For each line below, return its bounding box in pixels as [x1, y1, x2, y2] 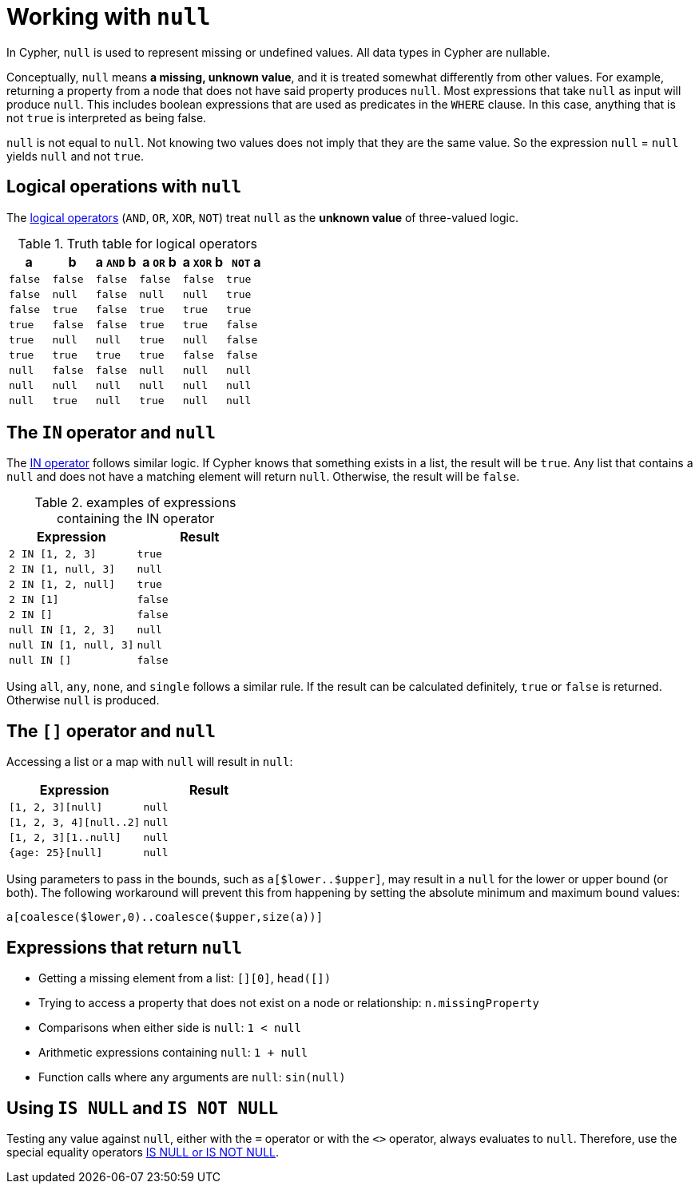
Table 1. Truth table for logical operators [18, 235, 258, 252]
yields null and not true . [6, 149, 144, 163]
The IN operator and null [6, 422, 216, 443]
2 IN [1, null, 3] [9, 563, 116, 576]
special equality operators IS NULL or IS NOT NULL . [6, 1144, 280, 1159]
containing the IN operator [56, 510, 215, 527]
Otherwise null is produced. [6, 693, 160, 708]
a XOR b [182, 253, 224, 270]
